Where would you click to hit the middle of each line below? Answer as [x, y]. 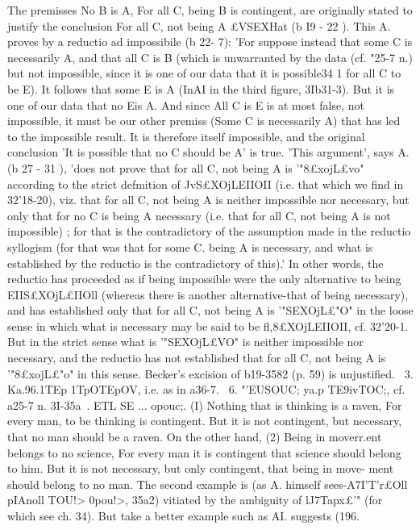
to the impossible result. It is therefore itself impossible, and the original [186, 136]
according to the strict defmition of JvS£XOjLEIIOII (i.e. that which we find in [206, 184]
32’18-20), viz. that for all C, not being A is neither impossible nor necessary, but [208, 200]
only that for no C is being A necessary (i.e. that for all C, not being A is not [199, 215]
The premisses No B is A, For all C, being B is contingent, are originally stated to [210, 10]
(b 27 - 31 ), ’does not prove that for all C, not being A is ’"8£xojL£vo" [186, 167]
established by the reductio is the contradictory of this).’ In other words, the [195, 263]
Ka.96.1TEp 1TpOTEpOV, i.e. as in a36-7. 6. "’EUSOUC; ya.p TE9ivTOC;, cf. [206, 389]
